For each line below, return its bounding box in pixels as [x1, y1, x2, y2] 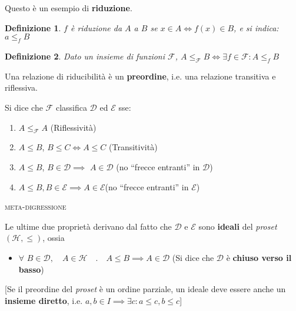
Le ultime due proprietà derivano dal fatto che [5, 220, 172, 232]
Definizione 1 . [5, 21, 61, 34]
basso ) [18, 263, 44, 275]
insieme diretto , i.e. [5, 294, 83, 306]
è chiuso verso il [226, 251, 292, 263]
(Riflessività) [50, 121, 97, 133]
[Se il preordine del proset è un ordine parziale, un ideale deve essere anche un [5, 283, 286, 295]
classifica [55, 101, 87, 113]
